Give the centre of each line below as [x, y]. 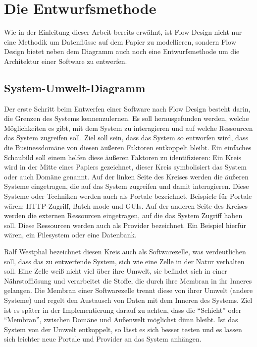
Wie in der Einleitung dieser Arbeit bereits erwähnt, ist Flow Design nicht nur [123, 32]
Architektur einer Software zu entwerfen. [66, 61]
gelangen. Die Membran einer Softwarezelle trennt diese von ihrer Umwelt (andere [128, 290]
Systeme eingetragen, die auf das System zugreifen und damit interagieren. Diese [127, 186]
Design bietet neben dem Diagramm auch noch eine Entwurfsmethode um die [122, 51]
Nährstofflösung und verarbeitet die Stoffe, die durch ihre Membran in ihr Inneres [128, 280]
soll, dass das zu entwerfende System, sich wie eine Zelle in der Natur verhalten [124, 261]
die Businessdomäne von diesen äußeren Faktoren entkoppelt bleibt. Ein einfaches [128, 147]
